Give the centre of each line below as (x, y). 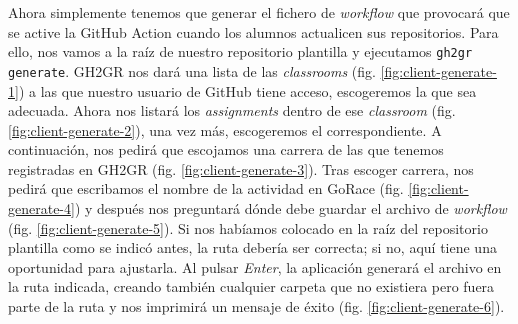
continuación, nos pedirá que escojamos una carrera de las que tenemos (226, 149)
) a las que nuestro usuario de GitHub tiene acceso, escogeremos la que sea (247, 90)
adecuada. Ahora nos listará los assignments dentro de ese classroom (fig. (232, 110)
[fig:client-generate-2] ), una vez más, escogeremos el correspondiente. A (225, 129)
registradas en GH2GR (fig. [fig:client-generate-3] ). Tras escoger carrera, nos (241, 168)
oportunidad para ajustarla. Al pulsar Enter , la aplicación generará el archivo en (255, 266)
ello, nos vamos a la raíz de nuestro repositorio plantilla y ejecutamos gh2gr (240, 51)
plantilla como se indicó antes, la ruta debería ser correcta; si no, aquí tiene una (252, 247)
